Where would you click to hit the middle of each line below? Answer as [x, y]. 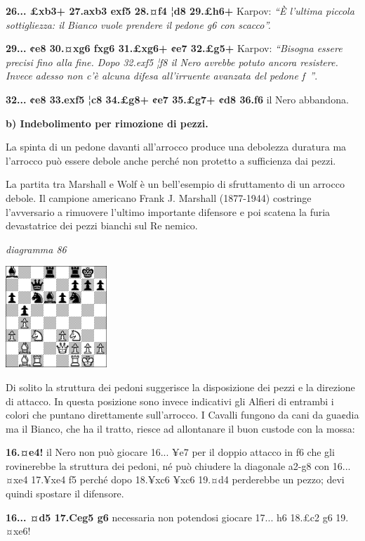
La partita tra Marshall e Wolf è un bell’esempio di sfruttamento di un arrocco [175, 184]
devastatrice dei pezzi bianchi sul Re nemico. [102, 225]
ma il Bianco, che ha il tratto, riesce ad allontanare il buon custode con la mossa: [180, 428]
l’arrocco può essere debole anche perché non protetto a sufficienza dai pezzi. [171, 160]
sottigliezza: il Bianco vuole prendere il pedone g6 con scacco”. [138, 24]
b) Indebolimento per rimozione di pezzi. [107, 123]
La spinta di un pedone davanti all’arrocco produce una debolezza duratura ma [176, 147]
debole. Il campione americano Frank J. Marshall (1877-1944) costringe [159, 197]
